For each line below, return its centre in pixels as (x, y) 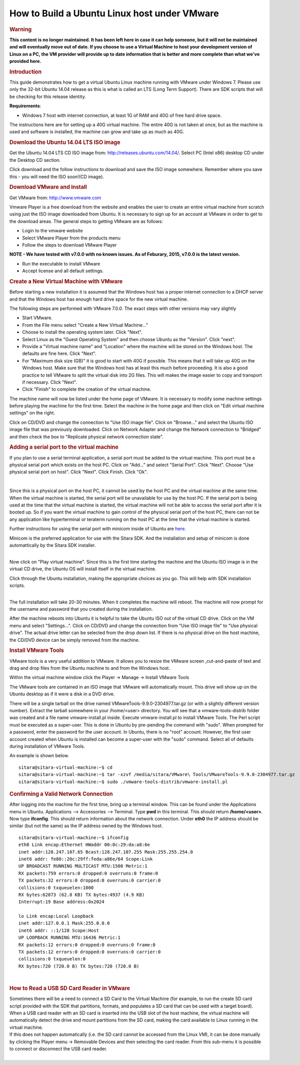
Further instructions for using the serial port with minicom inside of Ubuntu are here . (98, 529)
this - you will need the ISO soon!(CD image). (57, 177)
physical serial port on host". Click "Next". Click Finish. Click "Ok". (78, 472)
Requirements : (25, 106)
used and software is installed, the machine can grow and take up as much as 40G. (97, 132)
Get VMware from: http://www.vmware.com (55, 198)
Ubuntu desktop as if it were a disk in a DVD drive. (62, 694)
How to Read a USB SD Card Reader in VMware (70, 988)
